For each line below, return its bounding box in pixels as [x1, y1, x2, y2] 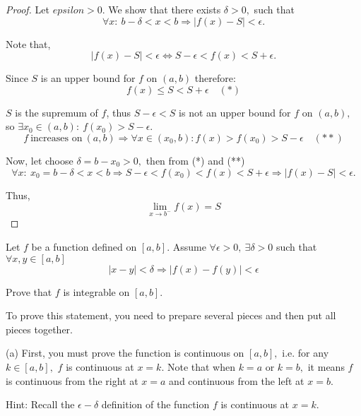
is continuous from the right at [6, 373, 138, 388]
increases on [30, 133, 83, 143]
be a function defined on [31, 239, 137, 254]
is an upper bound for [40, 71, 136, 85]
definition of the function [101, 397, 210, 412]
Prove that [6, 284, 52, 299]
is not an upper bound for [179, 105, 291, 119]
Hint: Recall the [6, 397, 75, 412]
